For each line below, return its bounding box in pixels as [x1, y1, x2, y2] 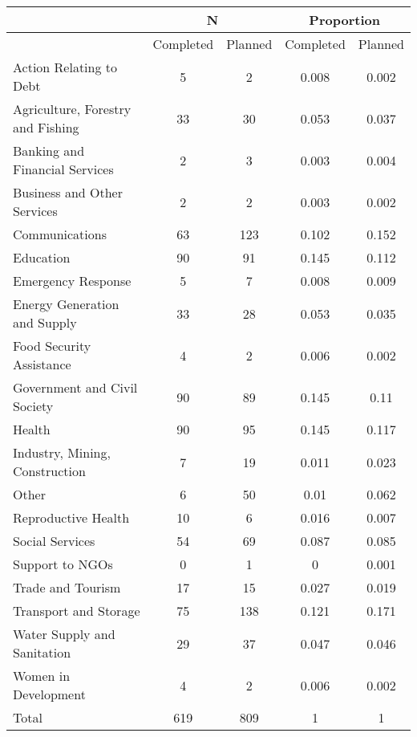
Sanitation [13, 643, 71, 662]
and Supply [13, 313, 77, 332]
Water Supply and [13, 625, 115, 643]
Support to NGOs [13, 555, 113, 573]
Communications [13, 225, 107, 243]
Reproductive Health [13, 508, 130, 527]
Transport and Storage [13, 601, 140, 620]
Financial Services [13, 160, 114, 178]
